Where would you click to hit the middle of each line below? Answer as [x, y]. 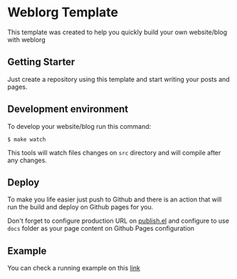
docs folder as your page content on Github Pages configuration [101, 228]
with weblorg [26, 39]
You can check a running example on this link [74, 268]
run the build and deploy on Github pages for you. [80, 207]
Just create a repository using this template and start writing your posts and [118, 79]
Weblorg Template [63, 12]
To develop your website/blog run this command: [79, 126]
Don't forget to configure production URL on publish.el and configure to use [118, 221]
